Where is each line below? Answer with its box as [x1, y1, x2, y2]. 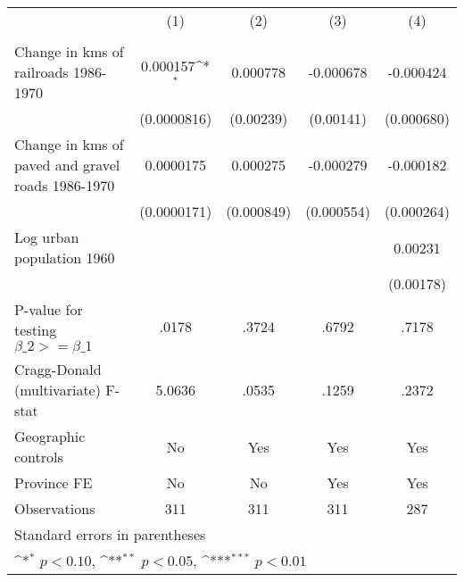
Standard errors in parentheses [14, 524, 206, 545]
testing [14, 320, 57, 340]
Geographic [14, 426, 86, 446]
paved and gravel [14, 154, 120, 175]
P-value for [14, 299, 83, 320]
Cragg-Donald [14, 359, 102, 379]
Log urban [14, 227, 79, 247]
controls [14, 446, 63, 467]
